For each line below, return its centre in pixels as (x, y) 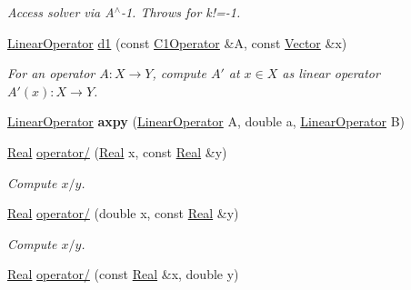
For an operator (51, 73)
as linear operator (331, 73)
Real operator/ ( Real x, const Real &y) (117, 151)
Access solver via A (61, 12)
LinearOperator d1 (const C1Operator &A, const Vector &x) (177, 42)
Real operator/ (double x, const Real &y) (123, 213)
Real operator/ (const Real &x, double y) (123, 274)
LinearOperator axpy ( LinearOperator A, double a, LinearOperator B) (206, 121)
